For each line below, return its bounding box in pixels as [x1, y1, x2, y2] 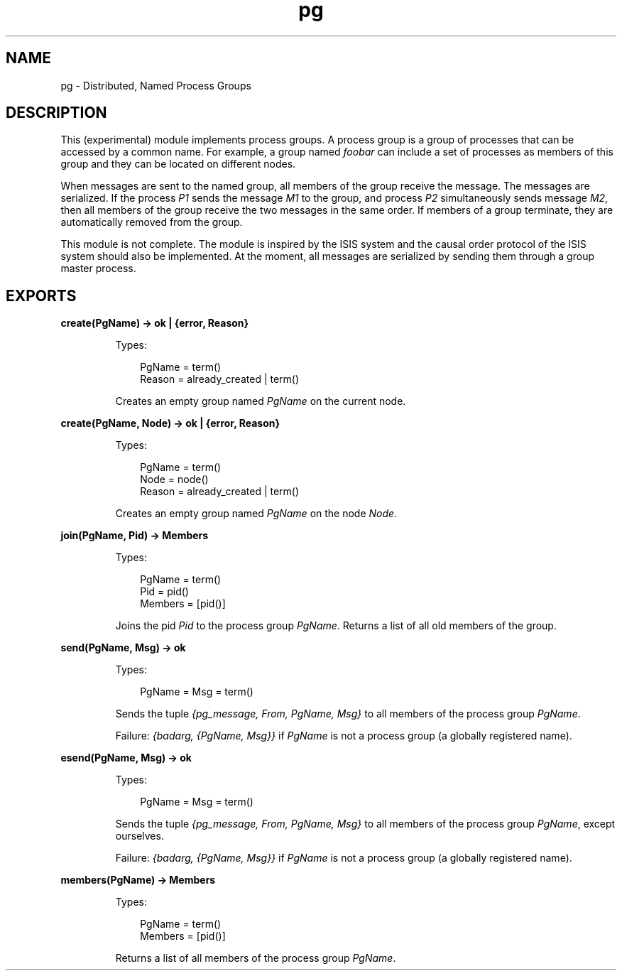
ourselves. [115, 830, 164, 842]
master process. [60, 262, 136, 275]
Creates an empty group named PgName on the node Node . [115, 507, 398, 520]
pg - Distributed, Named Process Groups [60, 79, 251, 92]
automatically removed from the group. [60, 216, 243, 229]
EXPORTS [6, 286, 77, 305]
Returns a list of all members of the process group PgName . [115, 952, 396, 965]
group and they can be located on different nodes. [60, 158, 296, 170]
